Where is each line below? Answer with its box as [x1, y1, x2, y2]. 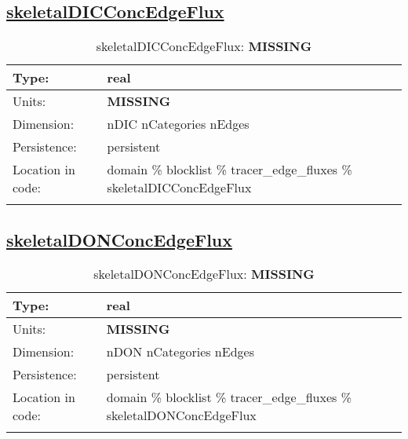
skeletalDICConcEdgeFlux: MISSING [96, 37, 312, 56]
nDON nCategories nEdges [106, 342, 254, 361]
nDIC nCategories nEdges [107, 115, 250, 134]
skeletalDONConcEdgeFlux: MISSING [93, 265, 315, 284]
